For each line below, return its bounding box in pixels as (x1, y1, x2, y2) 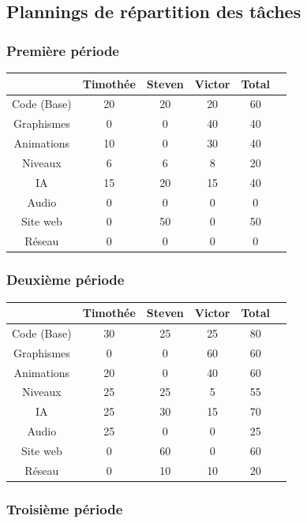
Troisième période (6, 499, 123, 518)
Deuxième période (6, 270, 125, 290)
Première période (6, 40, 119, 60)
